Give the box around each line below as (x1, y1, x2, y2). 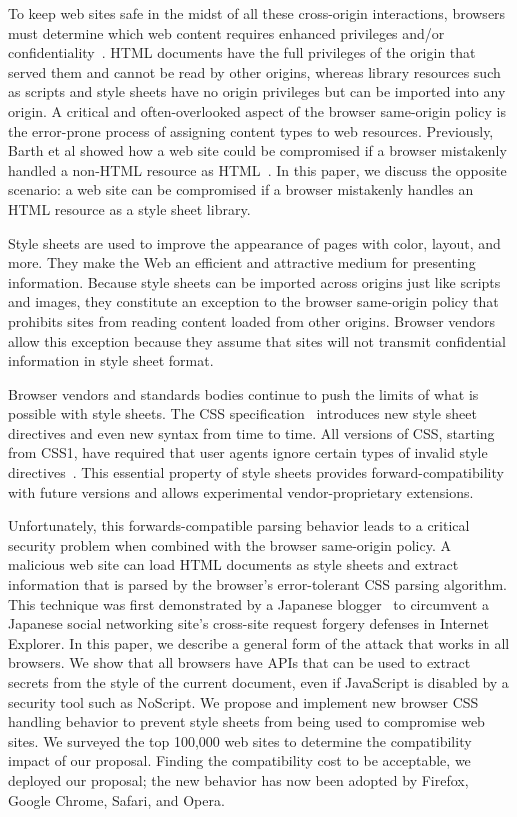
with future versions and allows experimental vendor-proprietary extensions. (8, 481, 474, 502)
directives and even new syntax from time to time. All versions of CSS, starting (8, 422, 495, 443)
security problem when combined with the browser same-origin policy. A (8, 534, 451, 555)
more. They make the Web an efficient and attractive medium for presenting (8, 252, 476, 273)
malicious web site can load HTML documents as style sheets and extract (8, 554, 459, 575)
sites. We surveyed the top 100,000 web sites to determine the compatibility (8, 730, 472, 751)
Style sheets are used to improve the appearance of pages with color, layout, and (8, 232, 501, 253)
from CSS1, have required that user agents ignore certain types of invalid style (8, 442, 488, 463)
